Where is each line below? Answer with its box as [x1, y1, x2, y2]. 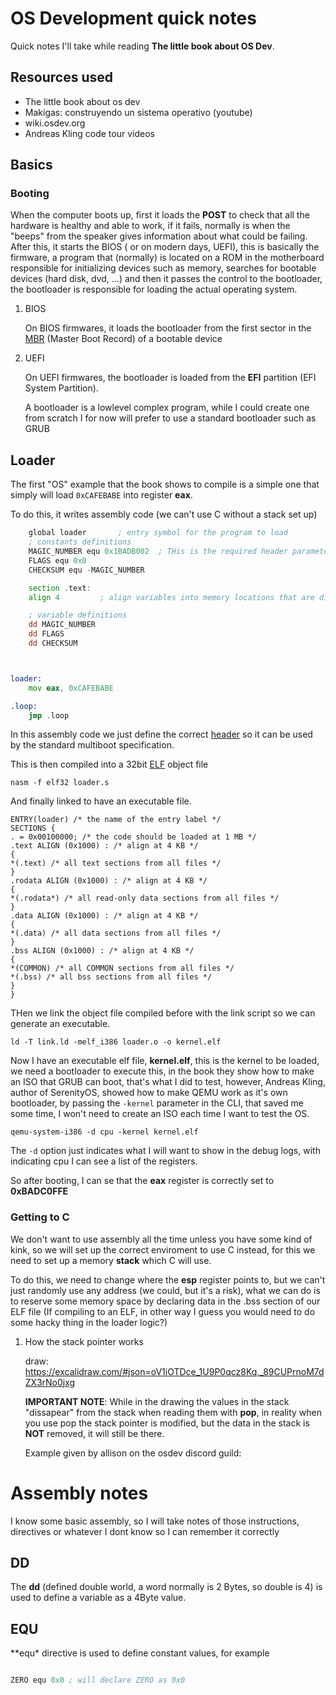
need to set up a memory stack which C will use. [10, 1254, 212, 1266]
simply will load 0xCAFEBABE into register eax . [10, 489, 193, 501]
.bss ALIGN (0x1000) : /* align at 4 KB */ [10, 946, 195, 956]
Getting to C [10, 1210, 70, 1224]
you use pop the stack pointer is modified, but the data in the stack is [24, 1417, 310, 1429]
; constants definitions [28, 537, 132, 547]
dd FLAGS [28, 629, 65, 639]
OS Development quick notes [10, 7, 257, 30]
